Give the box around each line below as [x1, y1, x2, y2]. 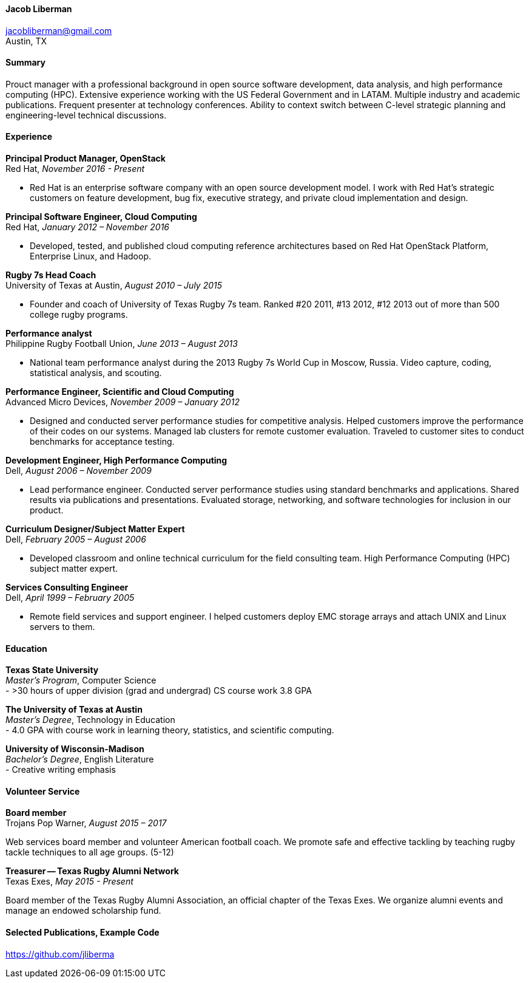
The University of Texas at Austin [5, 704, 143, 715]
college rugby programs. [30, 309, 128, 320]
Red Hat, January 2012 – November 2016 [5, 222, 170, 233]
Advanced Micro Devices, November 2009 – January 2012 [5, 397, 240, 408]
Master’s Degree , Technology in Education [5, 714, 175, 725]
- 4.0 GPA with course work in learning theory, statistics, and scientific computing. [5, 725, 334, 736]
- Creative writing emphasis [5, 764, 116, 775]
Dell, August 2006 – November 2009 [5, 465, 152, 476]
